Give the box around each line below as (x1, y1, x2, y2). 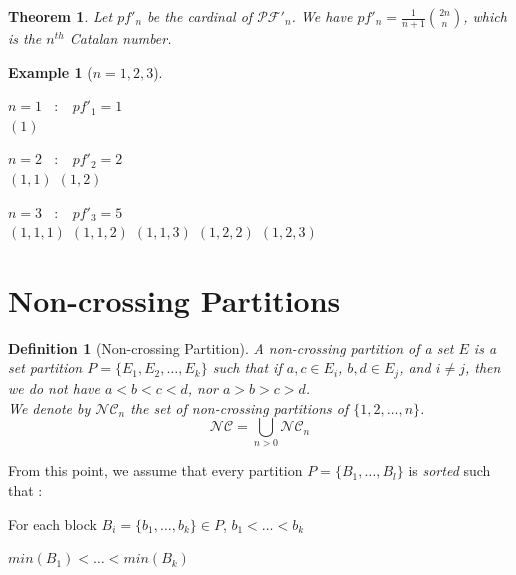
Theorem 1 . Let (8, 6, 113, 26)
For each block (8, 513, 97, 534)
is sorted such (408, 460, 491, 481)
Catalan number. (69, 28, 172, 48)
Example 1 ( (8, 61, 93, 82)
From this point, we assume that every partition (8, 460, 303, 481)
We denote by (8, 397, 91, 418)
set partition (8, 357, 83, 378)
